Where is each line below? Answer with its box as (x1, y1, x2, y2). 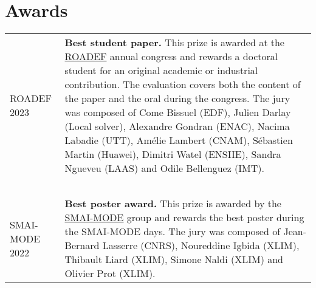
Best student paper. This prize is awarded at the (64, 35, 284, 50)
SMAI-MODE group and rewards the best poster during (64, 210, 304, 225)
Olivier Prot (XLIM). (64, 266, 156, 281)
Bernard (64, 238, 100, 253)
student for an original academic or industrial (64, 63, 258, 78)
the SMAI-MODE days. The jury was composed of (64, 224, 281, 239)
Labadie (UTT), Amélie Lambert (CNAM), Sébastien (64, 133, 293, 148)
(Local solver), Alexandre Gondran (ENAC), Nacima (64, 119, 290, 134)
